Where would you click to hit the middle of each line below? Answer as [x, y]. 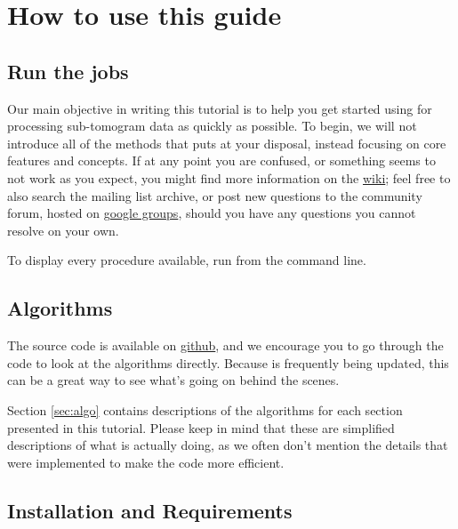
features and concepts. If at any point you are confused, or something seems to [221, 160]
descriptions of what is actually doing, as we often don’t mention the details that [228, 445]
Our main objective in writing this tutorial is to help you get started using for [220, 108]
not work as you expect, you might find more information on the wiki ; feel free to [229, 177]
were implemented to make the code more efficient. [146, 462]
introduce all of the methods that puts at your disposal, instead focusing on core [227, 143]
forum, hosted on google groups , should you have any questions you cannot [212, 213]
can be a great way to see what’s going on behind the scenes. [173, 380]
